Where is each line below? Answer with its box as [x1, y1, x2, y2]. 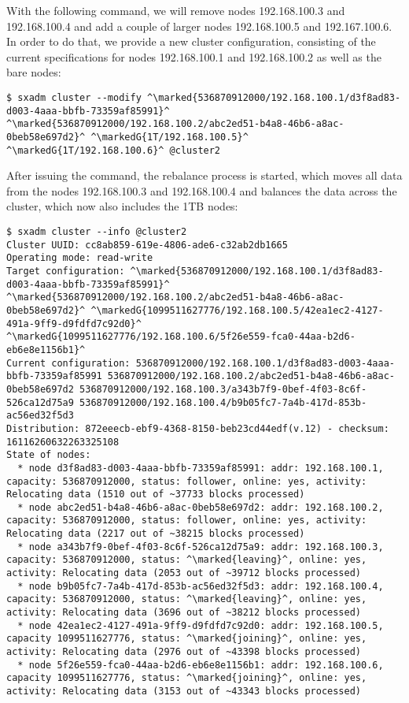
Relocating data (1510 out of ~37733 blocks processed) [6, 489, 305, 500]
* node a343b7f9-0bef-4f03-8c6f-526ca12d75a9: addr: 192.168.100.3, [17, 541, 384, 552]
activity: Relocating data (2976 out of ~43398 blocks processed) [6, 646, 362, 658]
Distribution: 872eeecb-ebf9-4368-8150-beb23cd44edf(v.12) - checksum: [6, 422, 389, 434]
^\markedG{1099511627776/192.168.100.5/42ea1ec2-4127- [90, 304, 384, 316]
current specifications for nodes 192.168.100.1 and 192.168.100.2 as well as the [6, 48, 381, 65]
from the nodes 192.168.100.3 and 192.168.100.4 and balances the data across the [6, 182, 397, 199]
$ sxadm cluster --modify [6, 91, 142, 103]
